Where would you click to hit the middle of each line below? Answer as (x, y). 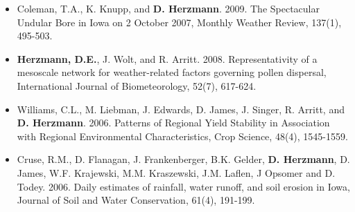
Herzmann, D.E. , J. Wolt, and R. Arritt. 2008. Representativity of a (167, 58)
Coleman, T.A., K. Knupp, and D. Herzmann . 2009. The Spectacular (168, 8)
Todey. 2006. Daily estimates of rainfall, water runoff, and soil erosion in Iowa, (183, 186)
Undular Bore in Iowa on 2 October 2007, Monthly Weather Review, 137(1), (179, 22)
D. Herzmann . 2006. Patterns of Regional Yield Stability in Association (173, 123)
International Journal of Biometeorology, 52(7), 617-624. (137, 85)
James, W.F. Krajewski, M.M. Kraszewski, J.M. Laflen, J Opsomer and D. (176, 172)
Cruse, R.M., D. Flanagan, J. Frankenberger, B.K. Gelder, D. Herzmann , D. (183, 159)
